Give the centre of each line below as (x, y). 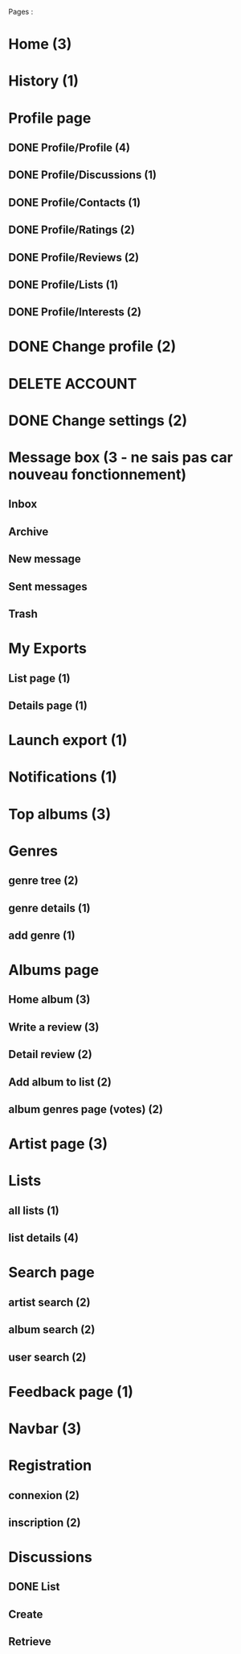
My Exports (47, 649)
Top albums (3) (59, 814)
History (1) (43, 81)
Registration (50, 1466)
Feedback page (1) (71, 1392)
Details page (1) (48, 705)
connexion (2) (44, 1495)
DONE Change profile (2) (92, 347)
